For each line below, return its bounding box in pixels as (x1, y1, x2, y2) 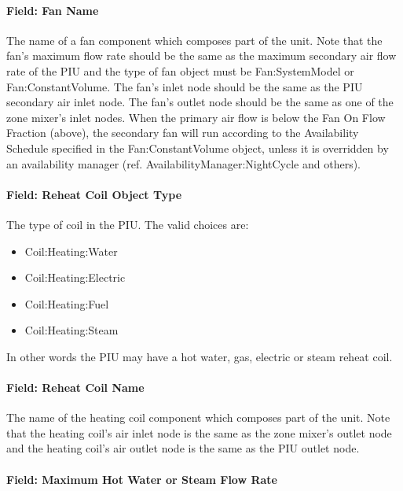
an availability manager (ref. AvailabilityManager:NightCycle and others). (6, 155, 361, 172)
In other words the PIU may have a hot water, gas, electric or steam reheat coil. (6, 348, 393, 364)
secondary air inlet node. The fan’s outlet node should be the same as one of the (6, 94, 394, 110)
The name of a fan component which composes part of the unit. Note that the (6, 31, 383, 48)
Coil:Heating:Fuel (24, 295, 109, 312)
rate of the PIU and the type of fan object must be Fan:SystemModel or (6, 62, 354, 79)
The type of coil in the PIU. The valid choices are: (6, 216, 249, 232)
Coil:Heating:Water (24, 242, 118, 259)
